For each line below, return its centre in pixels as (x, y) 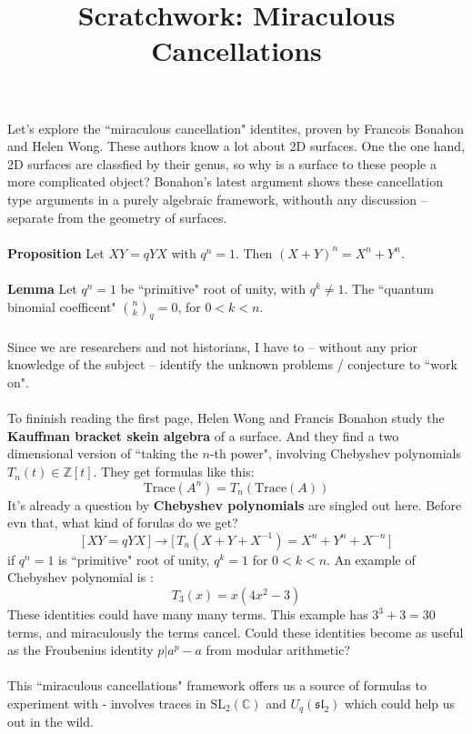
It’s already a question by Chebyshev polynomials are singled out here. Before (235, 504)
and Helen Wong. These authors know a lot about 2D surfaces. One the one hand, (236, 146)
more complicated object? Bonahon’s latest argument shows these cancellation (225, 181)
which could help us (400, 703)
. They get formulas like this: (174, 472)
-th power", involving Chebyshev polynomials (336, 453)
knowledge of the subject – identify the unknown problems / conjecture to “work (232, 364)
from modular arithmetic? (278, 650)
